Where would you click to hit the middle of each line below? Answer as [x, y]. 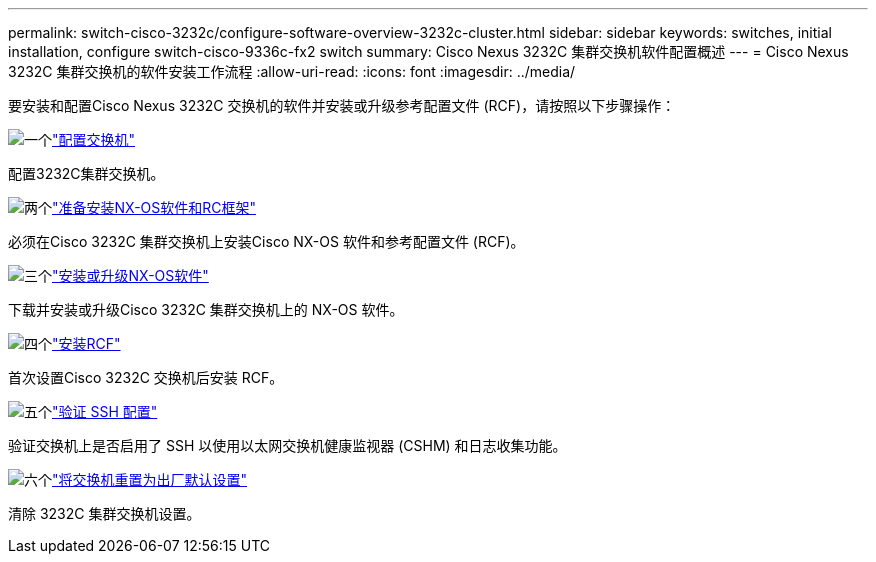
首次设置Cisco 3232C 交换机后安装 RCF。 [146, 377]
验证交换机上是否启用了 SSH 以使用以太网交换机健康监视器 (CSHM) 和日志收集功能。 [287, 445]
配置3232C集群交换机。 [86, 173]
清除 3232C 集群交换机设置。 [104, 513]
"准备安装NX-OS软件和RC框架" [154, 207]
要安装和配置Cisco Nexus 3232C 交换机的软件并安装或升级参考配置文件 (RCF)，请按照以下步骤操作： [342, 105]
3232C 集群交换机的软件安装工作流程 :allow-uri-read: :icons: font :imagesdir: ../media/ [292, 71]
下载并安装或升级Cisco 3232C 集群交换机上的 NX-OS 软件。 [206, 309]
